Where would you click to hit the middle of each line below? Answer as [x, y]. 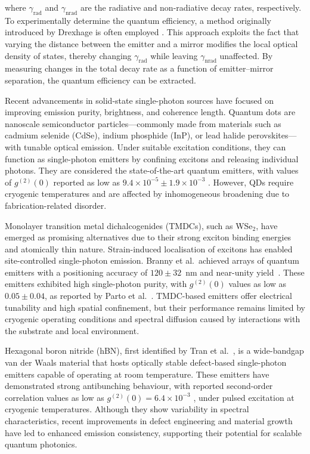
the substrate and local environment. [72, 330]
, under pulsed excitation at [244, 397]
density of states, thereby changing [68, 55]
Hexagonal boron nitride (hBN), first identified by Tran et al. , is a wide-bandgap [154, 350]
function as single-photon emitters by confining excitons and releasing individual [152, 158]
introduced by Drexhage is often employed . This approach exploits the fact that [152, 32]
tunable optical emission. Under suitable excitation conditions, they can [155, 146]
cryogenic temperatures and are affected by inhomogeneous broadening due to [147, 194]
